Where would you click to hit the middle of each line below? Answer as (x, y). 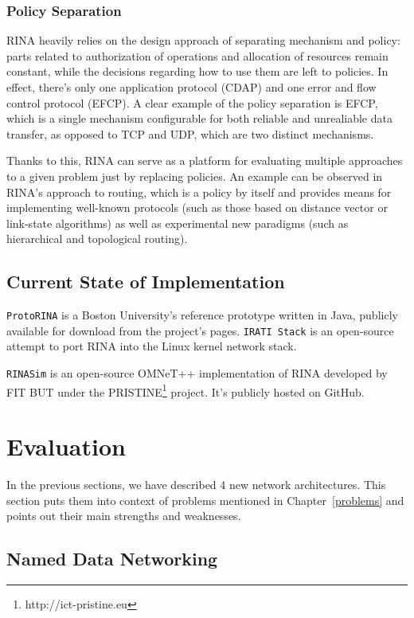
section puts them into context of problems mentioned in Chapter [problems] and (205, 500)
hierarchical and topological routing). (97, 239)
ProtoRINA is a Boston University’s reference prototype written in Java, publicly (202, 315)
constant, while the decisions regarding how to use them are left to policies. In (197, 71)
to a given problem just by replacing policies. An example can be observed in (195, 176)
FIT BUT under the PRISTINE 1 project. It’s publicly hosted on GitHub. (186, 390)
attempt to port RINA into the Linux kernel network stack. (152, 346)
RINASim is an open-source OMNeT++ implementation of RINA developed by (197, 373)
